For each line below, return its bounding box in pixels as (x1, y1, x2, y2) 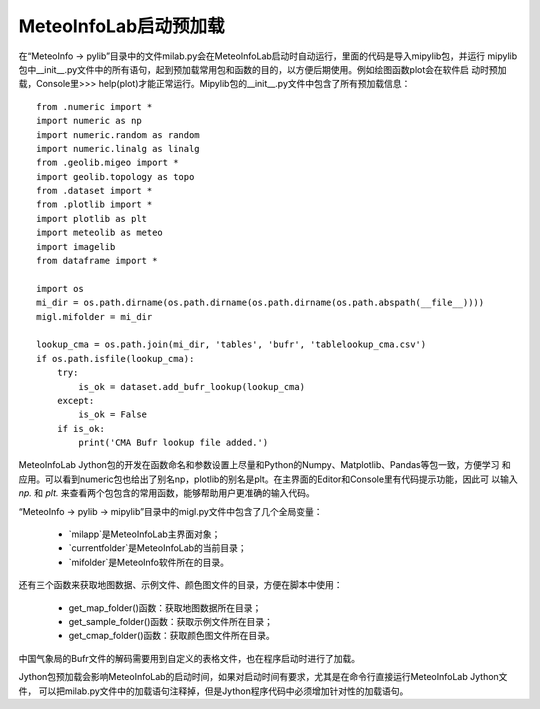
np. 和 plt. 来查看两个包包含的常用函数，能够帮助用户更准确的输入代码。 (18, 487, 315, 499)
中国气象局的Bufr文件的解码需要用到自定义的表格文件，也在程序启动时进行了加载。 (18, 652, 360, 664)
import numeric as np (36, 115, 142, 127)
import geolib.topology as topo (36, 171, 195, 182)
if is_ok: (56, 423, 105, 434)
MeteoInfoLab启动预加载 (18, 15, 225, 37)
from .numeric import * (36, 101, 153, 112)
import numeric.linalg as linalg (36, 143, 200, 154)
